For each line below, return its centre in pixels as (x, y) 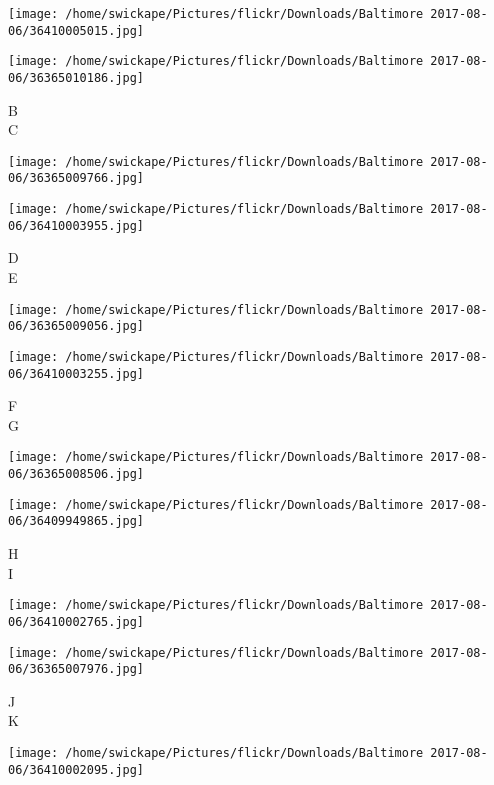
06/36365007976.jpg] (76, 669)
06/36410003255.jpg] (76, 373)
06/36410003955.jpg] (76, 225)
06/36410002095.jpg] (76, 769)
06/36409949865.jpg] (76, 521)
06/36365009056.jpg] (76, 326)
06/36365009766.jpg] (76, 178)
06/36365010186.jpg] (76, 77)
